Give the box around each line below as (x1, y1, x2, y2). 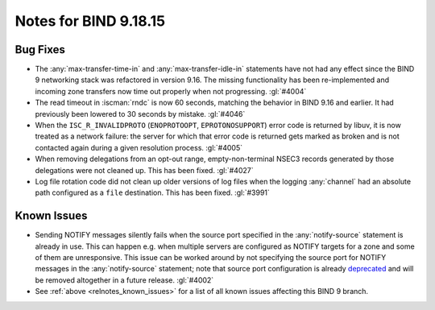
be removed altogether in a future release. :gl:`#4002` (35, 275, 214, 285)
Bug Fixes (14, 43, 66, 56)
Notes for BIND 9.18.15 (14, 12, 166, 30)
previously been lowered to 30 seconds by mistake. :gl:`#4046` (35, 109, 246, 118)
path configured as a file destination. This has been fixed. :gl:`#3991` (35, 188, 270, 197)
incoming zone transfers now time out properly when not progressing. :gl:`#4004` (35, 86, 307, 96)
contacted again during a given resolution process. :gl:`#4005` (35, 143, 243, 152)
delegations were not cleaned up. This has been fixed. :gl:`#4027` (35, 165, 254, 175)
